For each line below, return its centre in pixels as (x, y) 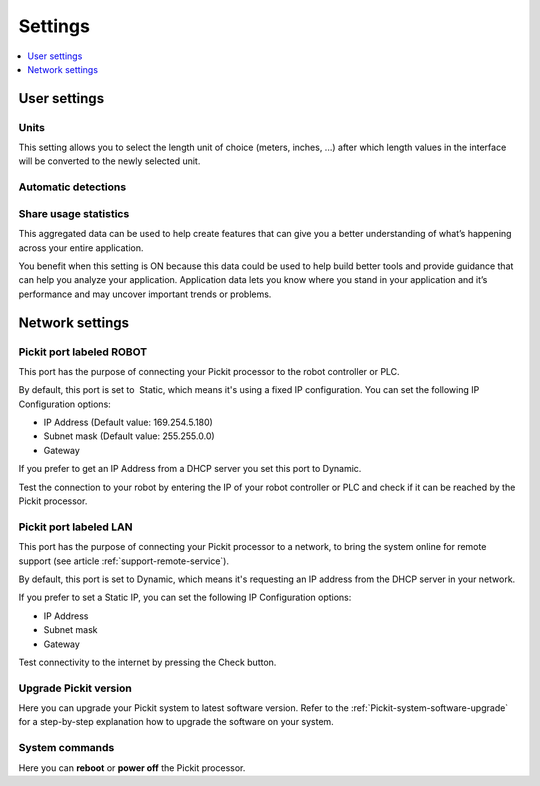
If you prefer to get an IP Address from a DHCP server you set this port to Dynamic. (190, 469)
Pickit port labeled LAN (75, 527)
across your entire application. (81, 247)
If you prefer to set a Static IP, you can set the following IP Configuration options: (185, 597)
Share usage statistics (74, 213)
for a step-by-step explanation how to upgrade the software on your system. (176, 722)
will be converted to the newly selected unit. (109, 161)
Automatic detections (72, 187)
